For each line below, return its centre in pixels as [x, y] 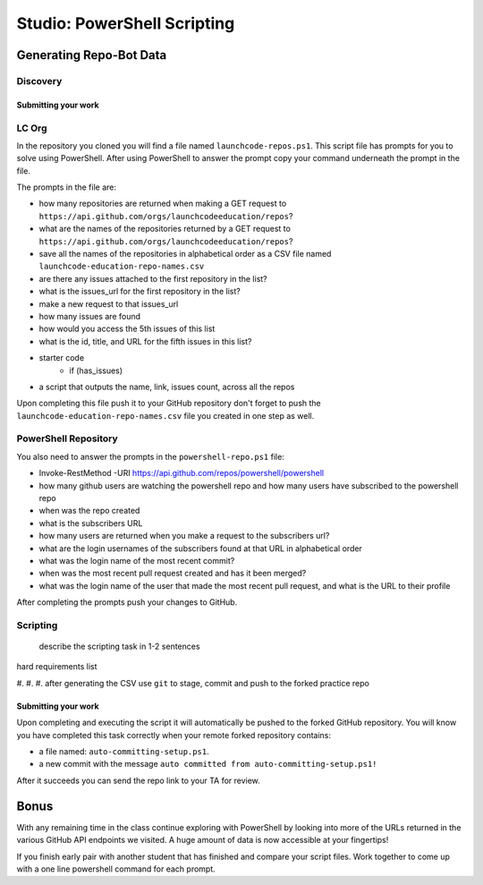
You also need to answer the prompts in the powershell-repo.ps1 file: [151, 456]
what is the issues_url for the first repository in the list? [140, 292]
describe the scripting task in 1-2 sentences [119, 647]
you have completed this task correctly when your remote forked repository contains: [174, 735]
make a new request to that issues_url [109, 303]
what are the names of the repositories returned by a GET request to [165, 229]
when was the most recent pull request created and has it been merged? [173, 574]
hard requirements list [57, 667]
